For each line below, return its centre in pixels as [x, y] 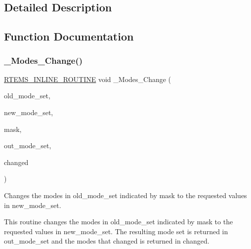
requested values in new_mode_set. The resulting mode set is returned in [116, 231]
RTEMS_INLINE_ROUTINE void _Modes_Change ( [88, 79]
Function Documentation [69, 36]
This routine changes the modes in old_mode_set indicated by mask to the [119, 222]
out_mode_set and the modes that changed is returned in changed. [107, 241]
